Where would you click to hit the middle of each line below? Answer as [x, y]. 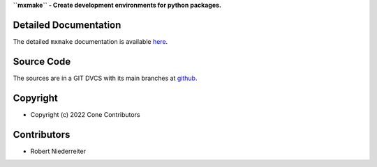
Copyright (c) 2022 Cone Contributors [85, 114]
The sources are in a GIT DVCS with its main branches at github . [105, 78]
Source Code [42, 62]
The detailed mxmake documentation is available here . [90, 41]
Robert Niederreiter [58, 151]
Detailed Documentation [67, 25]
